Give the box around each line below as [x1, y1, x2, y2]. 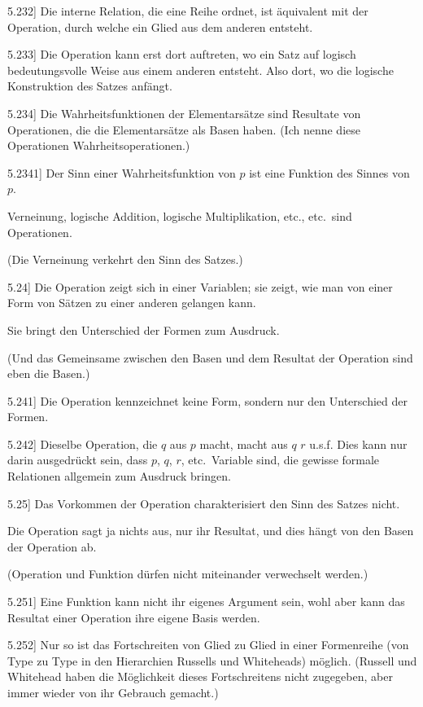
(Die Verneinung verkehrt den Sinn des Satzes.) [7, 251, 243, 268]
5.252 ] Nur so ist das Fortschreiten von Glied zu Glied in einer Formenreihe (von [7, 636, 409, 653]
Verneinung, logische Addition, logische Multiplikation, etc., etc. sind [7, 207, 352, 224]
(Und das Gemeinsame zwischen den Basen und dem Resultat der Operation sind [7, 349, 413, 366]
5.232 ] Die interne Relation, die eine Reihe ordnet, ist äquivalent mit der [7, 2, 368, 19]
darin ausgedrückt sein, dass [7, 451, 148, 468]
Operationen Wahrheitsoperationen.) [7, 137, 190, 154]
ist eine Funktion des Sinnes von [249, 164, 410, 181]
